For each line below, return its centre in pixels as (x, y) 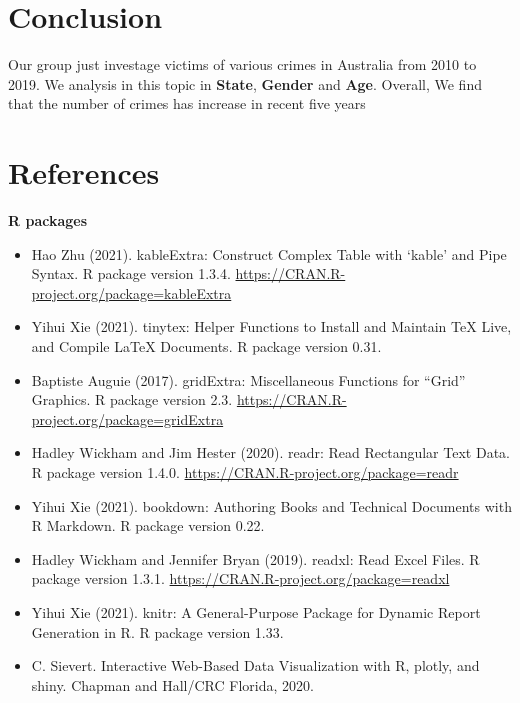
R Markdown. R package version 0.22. (148, 525)
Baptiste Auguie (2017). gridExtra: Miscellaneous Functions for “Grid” (248, 379)
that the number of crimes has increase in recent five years (187, 103)
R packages (48, 220)
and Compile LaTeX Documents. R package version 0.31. (206, 346)
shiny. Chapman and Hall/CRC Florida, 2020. (172, 684)
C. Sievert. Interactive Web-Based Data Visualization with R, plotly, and (255, 665)
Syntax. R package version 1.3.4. (131, 273)
